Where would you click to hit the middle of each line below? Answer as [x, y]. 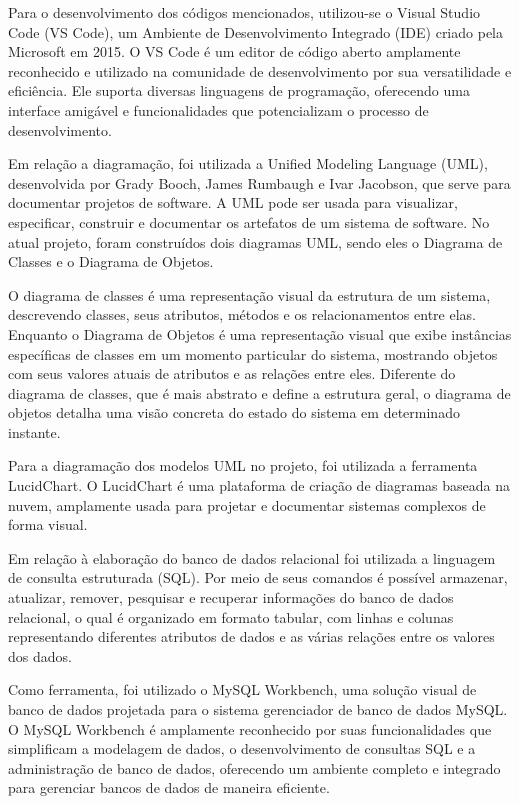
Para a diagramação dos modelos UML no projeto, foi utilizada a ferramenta [243, 465]
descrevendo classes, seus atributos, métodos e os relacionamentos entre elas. [242, 314]
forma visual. [48, 524]
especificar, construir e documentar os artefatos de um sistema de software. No [249, 221]
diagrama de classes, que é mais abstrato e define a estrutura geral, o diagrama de [259, 392]
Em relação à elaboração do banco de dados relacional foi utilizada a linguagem [252, 557]
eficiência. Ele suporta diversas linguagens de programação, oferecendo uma [239, 90]
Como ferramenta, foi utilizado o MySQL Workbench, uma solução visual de [242, 689]
